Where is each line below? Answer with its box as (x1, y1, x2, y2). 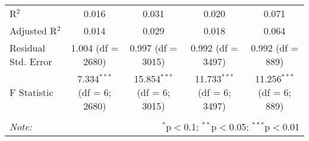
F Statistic (10, 85, 53, 99)
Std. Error (10, 55, 52, 68)
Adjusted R (10, 24, 57, 37)
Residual (10, 41, 45, 55)
